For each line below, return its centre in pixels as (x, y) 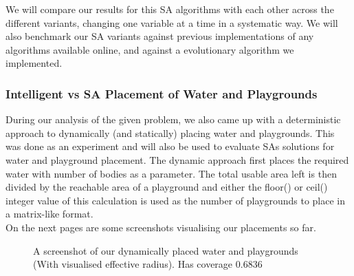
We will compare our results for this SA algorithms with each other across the (170, 9)
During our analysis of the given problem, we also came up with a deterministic (173, 119)
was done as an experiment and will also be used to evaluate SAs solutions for (170, 146)
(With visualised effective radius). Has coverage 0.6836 (148, 264)
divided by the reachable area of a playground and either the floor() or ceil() (167, 187)
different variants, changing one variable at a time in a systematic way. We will (172, 22)
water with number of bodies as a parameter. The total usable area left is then (171, 173)
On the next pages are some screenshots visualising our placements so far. (161, 227)
